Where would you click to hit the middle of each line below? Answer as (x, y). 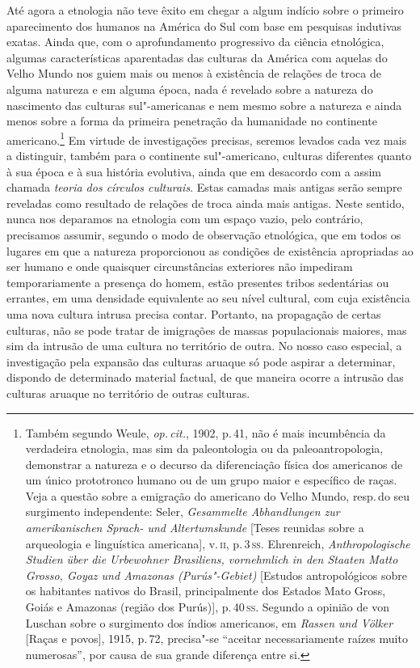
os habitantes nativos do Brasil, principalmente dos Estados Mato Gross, (206, 591)
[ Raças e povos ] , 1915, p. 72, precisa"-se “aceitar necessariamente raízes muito (216, 638)
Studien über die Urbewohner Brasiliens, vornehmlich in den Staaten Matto (212, 559)
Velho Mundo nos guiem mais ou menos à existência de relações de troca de (194, 73)
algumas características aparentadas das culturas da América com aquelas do (197, 57)
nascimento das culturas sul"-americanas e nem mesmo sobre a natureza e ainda (204, 105)
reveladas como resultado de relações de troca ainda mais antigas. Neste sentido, (206, 203)
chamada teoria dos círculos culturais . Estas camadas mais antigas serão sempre (204, 187)
